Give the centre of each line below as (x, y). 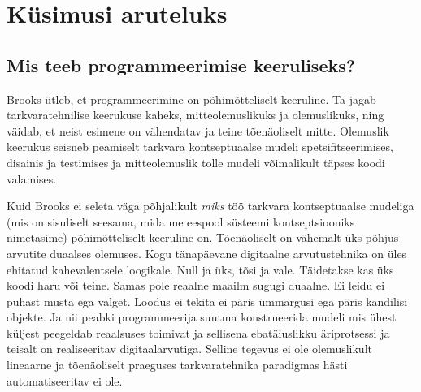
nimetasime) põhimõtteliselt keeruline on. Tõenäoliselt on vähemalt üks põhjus (203, 237)
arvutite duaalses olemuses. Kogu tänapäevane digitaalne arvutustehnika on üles (207, 253)
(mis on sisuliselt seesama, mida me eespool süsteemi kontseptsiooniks (181, 221)
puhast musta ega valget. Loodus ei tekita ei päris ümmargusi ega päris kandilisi (207, 301)
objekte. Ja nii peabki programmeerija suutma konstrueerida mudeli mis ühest (202, 317)
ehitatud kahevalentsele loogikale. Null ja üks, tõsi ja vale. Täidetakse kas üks (200, 269)
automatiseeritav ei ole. (65, 380)
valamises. (32, 178)
